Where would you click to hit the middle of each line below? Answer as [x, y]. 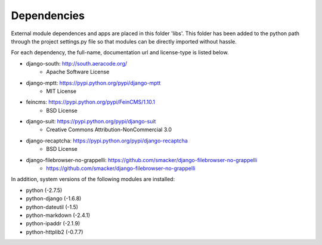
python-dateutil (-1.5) [52, 207]
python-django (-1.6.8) [54, 199]
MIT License [61, 91]
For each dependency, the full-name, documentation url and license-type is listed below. [120, 52]
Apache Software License [78, 72]
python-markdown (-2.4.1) [58, 215]
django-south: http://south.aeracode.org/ [77, 63]
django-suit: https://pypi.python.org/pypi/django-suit [91, 122]
